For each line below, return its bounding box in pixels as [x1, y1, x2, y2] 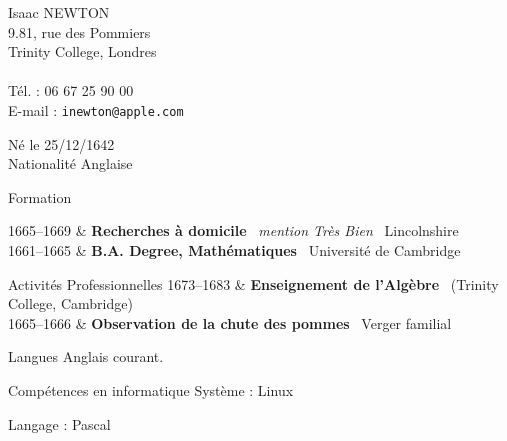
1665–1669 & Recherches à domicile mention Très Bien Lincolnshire [8, 220, 459, 241]
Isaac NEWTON [8, 2, 110, 22]
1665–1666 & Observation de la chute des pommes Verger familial [8, 312, 452, 333]
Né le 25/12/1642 [8, 133, 115, 154]
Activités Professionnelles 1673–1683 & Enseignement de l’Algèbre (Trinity [8, 273, 499, 294]
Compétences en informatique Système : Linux [8, 379, 294, 400]
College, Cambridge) [8, 293, 133, 314]
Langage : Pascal [8, 413, 111, 434]
